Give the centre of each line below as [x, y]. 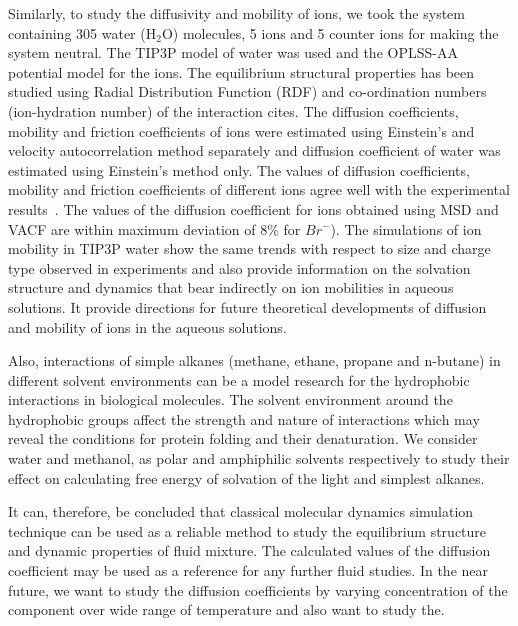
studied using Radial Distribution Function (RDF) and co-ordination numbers [247, 91]
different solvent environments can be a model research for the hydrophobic [239, 379]
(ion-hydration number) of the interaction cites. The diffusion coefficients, [233, 110]
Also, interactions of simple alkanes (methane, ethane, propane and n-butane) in [254, 360]
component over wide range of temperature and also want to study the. [226, 609]
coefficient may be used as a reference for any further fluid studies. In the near [248, 570]
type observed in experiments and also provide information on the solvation [239, 267]
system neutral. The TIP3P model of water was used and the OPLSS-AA [233, 52]
